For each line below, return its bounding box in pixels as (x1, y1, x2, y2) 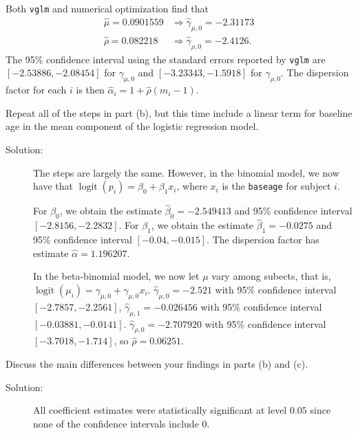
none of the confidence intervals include (33, 416, 199, 430)
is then (76, 82, 105, 97)
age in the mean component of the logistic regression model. (6, 119, 259, 133)
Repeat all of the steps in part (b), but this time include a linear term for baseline (6, 105, 352, 120)
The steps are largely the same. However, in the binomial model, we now (33, 165, 339, 179)
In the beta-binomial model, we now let (33, 269, 200, 283)
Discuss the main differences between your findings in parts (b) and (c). (6, 356, 308, 370)
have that (33, 179, 73, 193)
